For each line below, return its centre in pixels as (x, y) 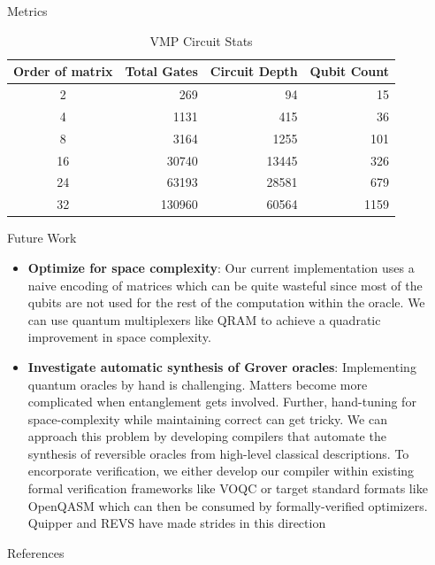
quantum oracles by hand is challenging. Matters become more (198, 384)
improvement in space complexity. (119, 337)
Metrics (27, 11)
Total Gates (161, 71)
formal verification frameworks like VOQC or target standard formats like (228, 488)
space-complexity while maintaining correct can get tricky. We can (207, 418)
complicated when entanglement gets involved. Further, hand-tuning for (222, 402)
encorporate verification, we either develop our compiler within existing (221, 471)
